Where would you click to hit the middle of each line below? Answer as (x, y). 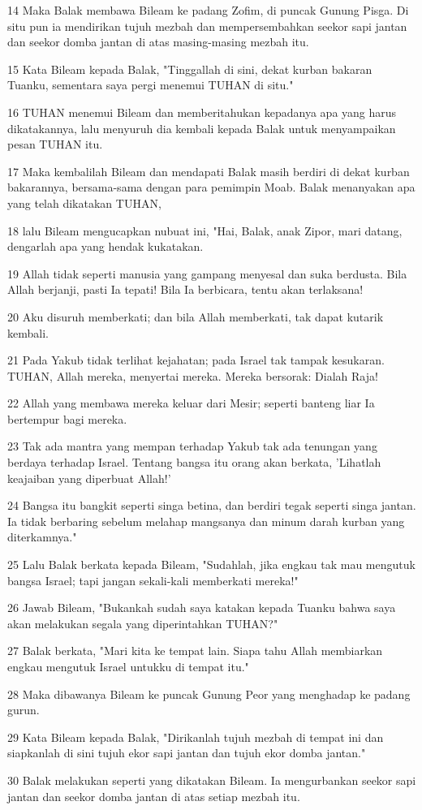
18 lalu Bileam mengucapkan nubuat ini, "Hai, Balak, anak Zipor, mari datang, (205, 230)
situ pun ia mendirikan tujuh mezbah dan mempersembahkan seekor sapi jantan (207, 26)
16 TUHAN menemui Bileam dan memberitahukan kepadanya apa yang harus (202, 112)
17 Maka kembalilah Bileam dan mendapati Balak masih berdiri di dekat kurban (209, 171)
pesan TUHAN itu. (55, 144)
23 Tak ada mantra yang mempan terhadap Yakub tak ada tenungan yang (192, 446)
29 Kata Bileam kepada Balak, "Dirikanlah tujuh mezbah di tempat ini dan (196, 737)
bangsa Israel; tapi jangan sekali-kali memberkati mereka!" (153, 580)
